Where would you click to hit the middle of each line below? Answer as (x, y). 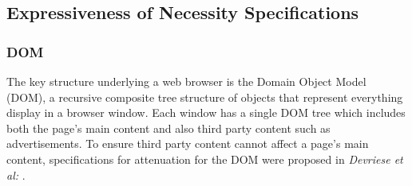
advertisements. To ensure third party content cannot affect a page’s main (188, 143)
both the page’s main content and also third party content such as (168, 128)
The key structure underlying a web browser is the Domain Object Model (186, 81)
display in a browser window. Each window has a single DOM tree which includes (206, 112)
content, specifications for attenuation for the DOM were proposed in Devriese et (205, 159)
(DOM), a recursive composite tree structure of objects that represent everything (205, 97)
